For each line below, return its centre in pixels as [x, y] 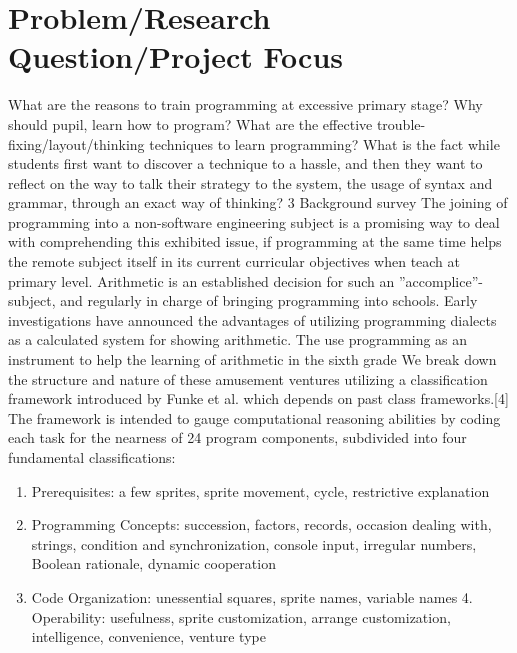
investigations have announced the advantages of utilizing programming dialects [252, 319]
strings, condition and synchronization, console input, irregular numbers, [254, 543]
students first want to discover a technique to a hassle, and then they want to [245, 163]
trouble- [401, 123]
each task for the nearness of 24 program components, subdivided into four [237, 437]
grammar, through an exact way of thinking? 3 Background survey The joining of [258, 202]
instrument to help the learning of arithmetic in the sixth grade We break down [252, 359]
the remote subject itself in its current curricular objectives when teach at [234, 261]
